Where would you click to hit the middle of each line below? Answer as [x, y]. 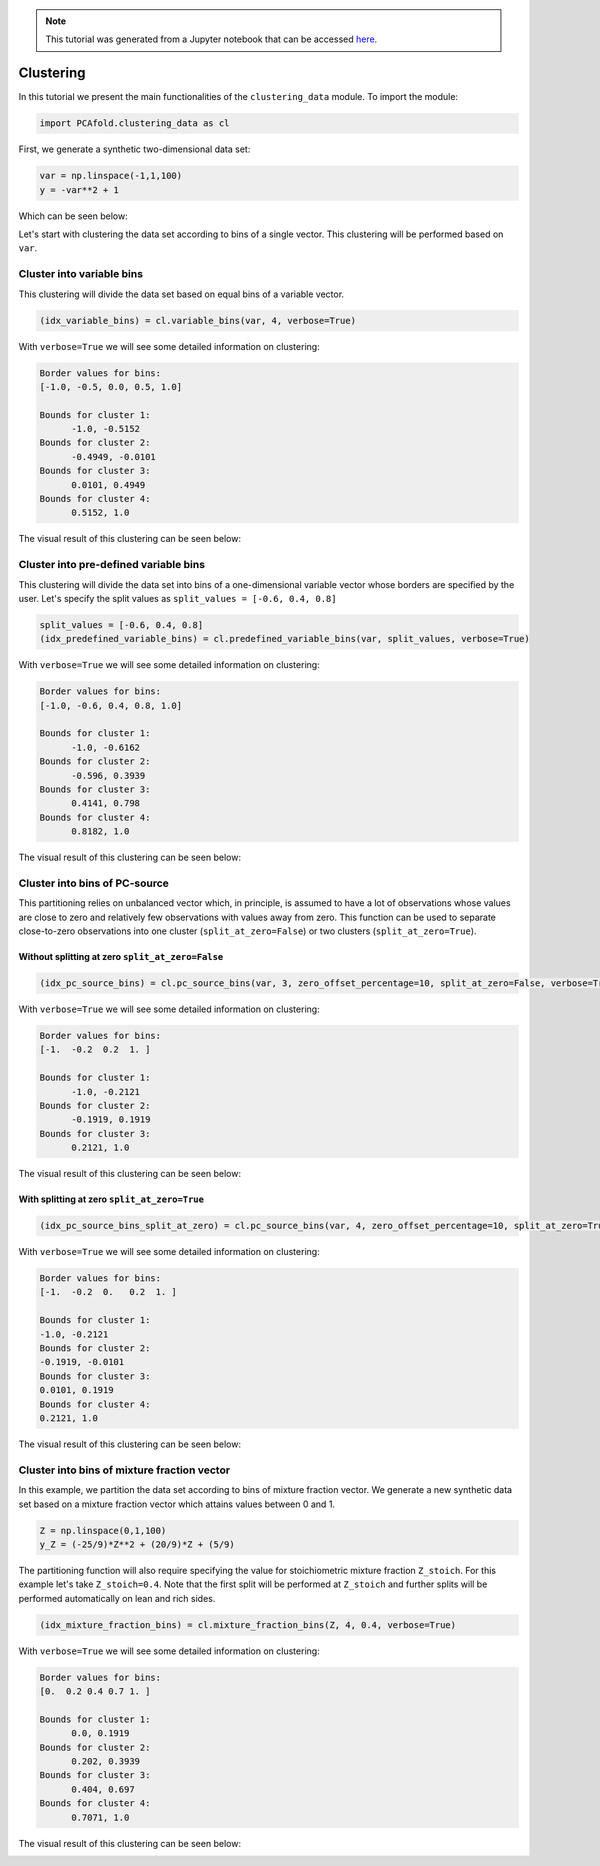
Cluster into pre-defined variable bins [111, 565]
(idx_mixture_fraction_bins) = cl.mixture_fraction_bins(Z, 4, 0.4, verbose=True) [248, 1624]
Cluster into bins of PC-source [94, 883]
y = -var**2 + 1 [79, 189]
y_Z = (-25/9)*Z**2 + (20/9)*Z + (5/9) [137, 1544]
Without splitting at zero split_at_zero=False [121, 957]
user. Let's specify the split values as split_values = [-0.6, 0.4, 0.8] [177, 598]
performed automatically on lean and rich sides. [117, 1598]
